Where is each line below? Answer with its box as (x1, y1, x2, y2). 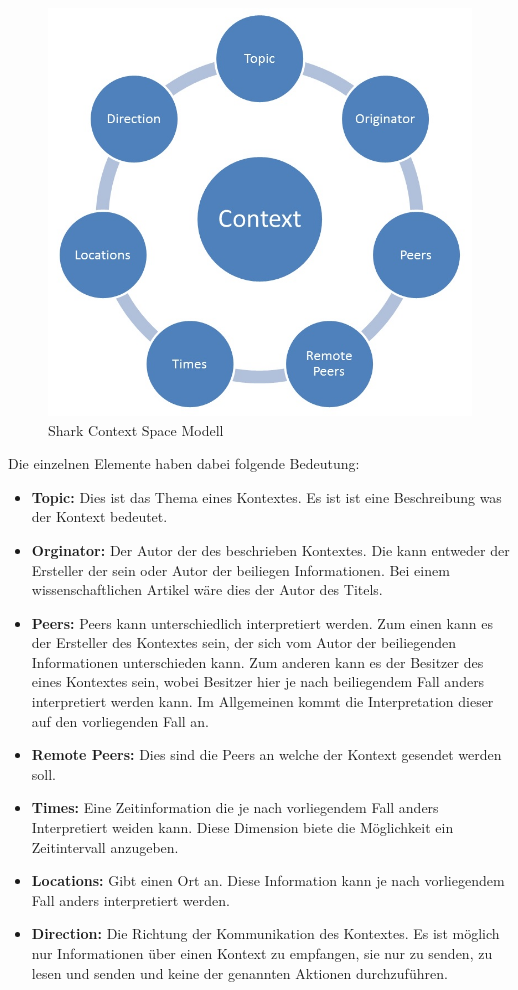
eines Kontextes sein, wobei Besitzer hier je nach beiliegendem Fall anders (31, 671, 485, 692)
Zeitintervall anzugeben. (31, 836, 179, 857)
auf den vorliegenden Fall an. (31, 710, 210, 731)
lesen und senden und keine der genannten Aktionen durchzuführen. (31, 962, 448, 983)
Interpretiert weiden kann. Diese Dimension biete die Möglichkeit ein (31, 817, 454, 838)
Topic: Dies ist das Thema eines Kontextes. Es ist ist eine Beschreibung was (31, 486, 502, 507)
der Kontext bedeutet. (31, 506, 168, 527)
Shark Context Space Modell (48, 419, 224, 440)
